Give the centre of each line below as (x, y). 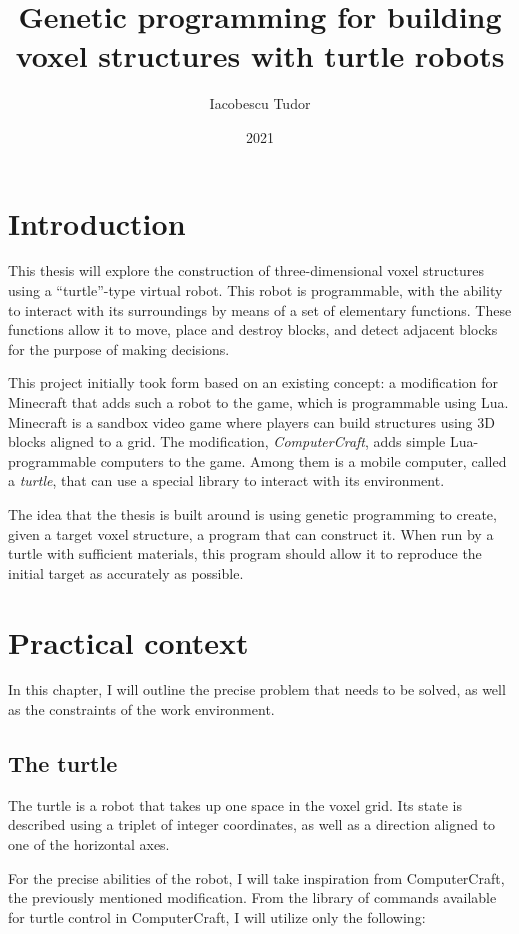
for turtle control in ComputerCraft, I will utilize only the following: (217, 916)
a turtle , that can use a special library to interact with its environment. (226, 480)
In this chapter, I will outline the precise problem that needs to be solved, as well (257, 689)
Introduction (97, 222)
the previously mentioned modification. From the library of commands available (252, 897)
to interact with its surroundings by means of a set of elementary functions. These (260, 309)
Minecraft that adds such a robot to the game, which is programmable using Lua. (258, 402)
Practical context (128, 641)
